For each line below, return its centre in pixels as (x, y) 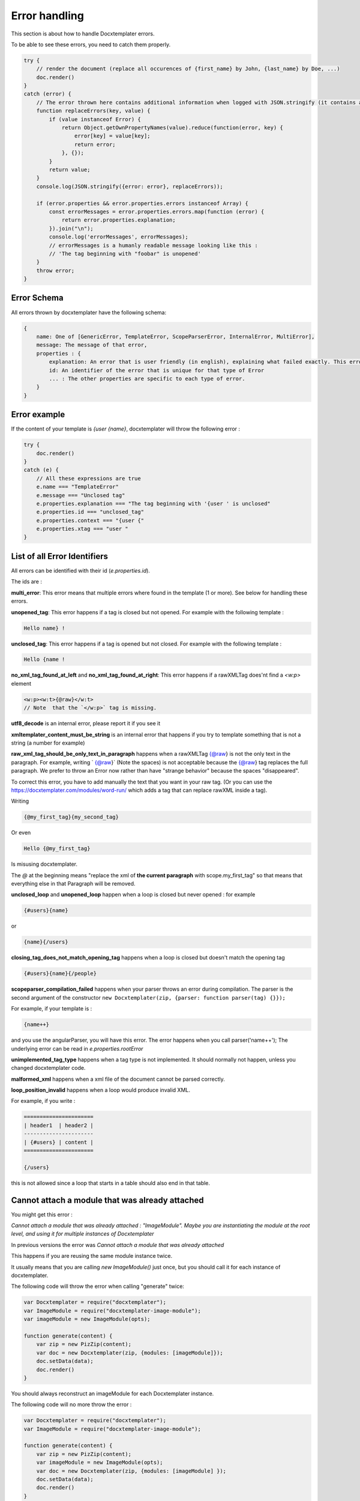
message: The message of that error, (92, 345)
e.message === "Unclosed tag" (81, 495)
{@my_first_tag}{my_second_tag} (71, 817)
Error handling (47, 16)
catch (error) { (48, 94)
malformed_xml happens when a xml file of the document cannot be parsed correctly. (118, 1079)
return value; (70, 170)
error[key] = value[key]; (112, 136)
